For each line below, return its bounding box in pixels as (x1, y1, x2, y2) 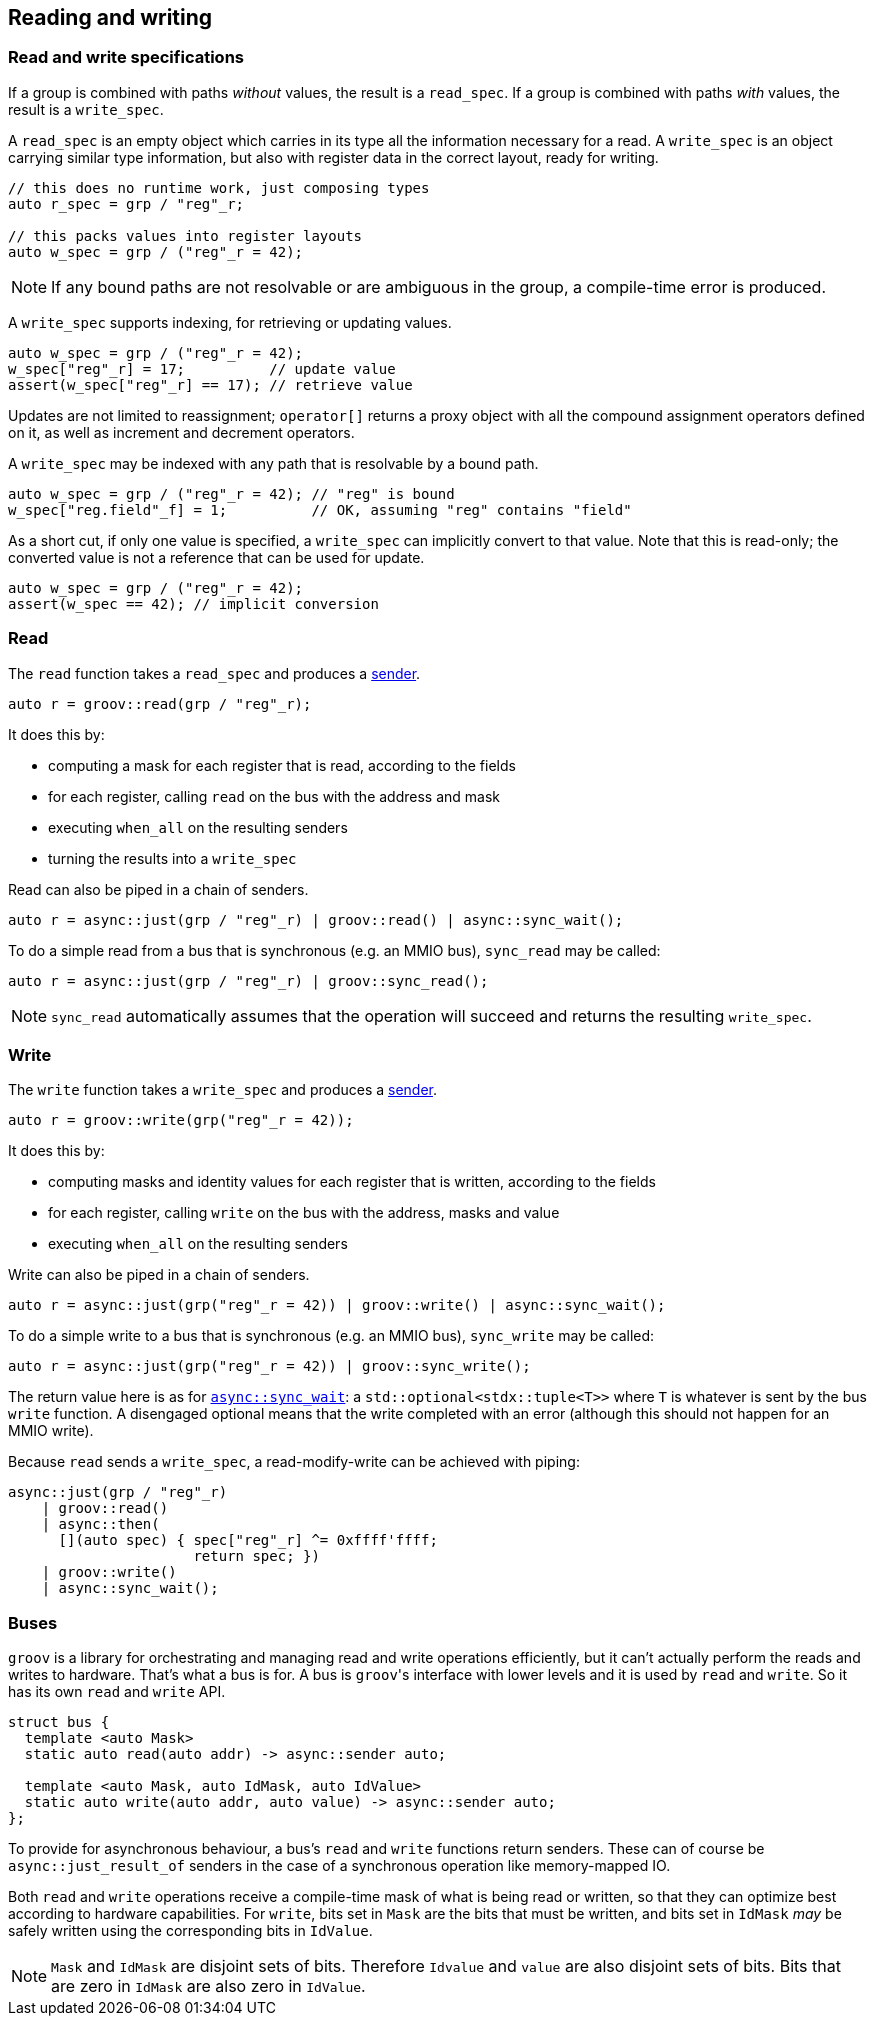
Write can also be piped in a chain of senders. (8, 1266, 310, 1284)
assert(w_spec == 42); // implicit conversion (8, 595, 379, 612)
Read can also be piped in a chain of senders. (8, 880, 309, 898)
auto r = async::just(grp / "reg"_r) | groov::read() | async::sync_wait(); (8, 911, 624, 928)
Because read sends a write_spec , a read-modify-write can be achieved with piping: (8, 1453, 580, 1471)
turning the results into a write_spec (48, 849, 297, 867)
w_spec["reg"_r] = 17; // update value (8, 360, 396, 377)
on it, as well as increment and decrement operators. (8, 423, 355, 441)
